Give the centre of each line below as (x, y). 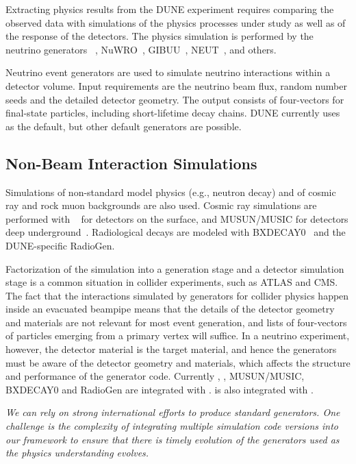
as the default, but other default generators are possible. (124, 126)
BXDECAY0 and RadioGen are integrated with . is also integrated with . (160, 389)
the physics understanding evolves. (77, 453)
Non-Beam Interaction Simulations (131, 163)
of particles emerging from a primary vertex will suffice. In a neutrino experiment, (178, 335)
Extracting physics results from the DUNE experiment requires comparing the (170, 9)
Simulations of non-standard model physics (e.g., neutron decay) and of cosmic (171, 192)
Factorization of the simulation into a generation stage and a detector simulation (175, 268)
